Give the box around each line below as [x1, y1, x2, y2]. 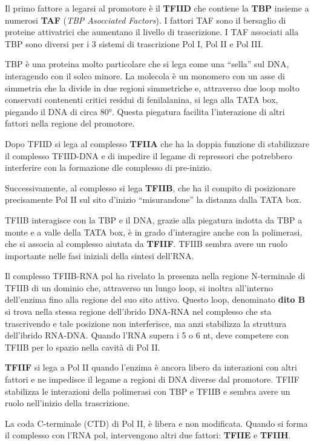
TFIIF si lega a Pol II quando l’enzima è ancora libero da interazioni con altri [5, 361, 297, 374]
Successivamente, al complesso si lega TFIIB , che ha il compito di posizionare [5, 181, 296, 194]
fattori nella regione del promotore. [5, 117, 135, 130]
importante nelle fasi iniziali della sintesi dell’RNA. [5, 249, 194, 262]
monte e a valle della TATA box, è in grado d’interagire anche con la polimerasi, [5, 225, 303, 238]
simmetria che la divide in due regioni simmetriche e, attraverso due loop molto [5, 81, 299, 94]
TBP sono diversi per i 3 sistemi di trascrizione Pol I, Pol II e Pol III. [5, 37, 263, 50]
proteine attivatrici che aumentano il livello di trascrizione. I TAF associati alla [5, 25, 299, 38]
